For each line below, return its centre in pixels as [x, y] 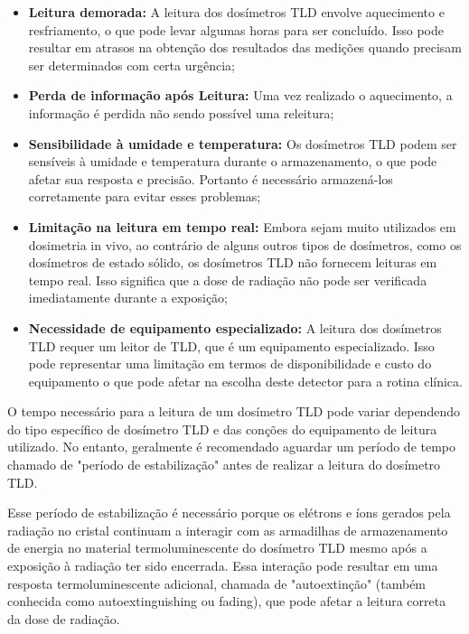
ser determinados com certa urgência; [131, 65]
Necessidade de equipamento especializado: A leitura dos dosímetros [235, 327]
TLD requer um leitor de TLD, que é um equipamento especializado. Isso [231, 345]
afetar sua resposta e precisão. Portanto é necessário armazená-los [211, 178]
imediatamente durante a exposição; [128, 298]
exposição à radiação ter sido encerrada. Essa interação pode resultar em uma [223, 566]
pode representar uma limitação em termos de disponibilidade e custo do [230, 364]
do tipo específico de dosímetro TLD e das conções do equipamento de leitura [222, 429]
